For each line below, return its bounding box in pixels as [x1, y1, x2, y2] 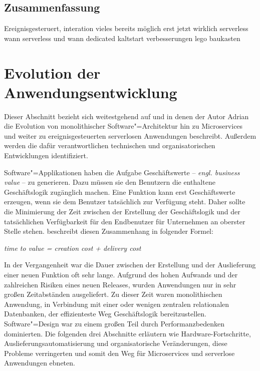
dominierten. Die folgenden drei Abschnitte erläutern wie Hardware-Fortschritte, [4, 328, 251, 338]
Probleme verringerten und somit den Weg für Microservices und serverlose [4, 347, 235, 358]
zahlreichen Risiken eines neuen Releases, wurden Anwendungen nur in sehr [4, 279, 236, 289]
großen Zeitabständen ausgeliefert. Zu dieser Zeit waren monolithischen [4, 289, 222, 299]
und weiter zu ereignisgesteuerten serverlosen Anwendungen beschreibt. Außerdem [4, 130, 256, 141]
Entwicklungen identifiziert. [4, 150, 88, 161]
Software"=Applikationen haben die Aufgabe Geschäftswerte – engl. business [4, 167, 240, 177]
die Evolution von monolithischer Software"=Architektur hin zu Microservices [4, 121, 243, 131]
